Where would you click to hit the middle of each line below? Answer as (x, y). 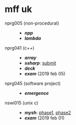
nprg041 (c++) (19, 48)
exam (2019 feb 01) (44, 118)
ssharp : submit (40, 63)
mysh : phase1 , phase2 (47, 112)
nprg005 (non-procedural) (32, 23)
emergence (36, 93)
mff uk (18, 9)
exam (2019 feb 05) (45, 73)
